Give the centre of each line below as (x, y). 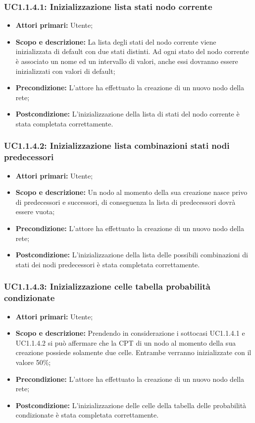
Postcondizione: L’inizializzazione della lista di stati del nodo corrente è (127, 114)
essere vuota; (35, 211)
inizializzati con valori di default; (65, 71)
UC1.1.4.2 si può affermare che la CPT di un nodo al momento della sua (126, 342)
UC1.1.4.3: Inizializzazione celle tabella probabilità (107, 286)
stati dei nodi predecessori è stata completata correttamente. (108, 264)
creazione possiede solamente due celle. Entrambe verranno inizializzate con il (133, 352)
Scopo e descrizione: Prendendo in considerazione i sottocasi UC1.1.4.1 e (130, 333)
